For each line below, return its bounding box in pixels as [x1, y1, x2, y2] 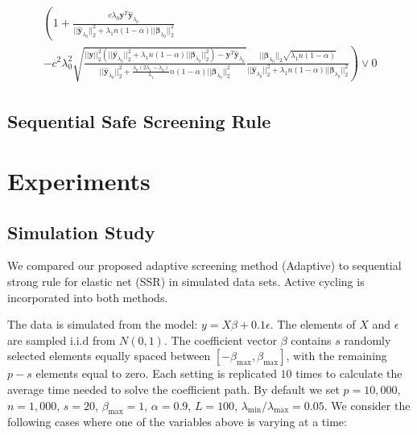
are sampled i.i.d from [7, 331, 116, 348]
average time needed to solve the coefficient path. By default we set [7, 380, 340, 397]
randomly [344, 331, 391, 348]
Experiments [7, 164, 151, 197]
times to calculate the [295, 365, 403, 382]
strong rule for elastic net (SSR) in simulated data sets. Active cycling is [7, 273, 365, 290]
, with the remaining [286, 347, 387, 364]
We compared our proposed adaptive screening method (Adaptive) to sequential [7, 257, 402, 274]
